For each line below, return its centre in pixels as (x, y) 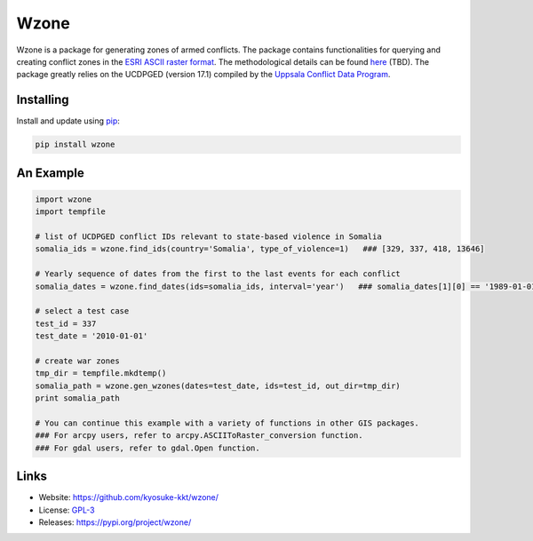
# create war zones (77, 361)
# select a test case (82, 311)
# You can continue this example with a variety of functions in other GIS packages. (227, 423)
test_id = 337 (66, 323)
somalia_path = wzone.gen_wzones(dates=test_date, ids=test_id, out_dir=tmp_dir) (218, 386)
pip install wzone (75, 145)
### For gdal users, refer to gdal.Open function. (148, 448)
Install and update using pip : (68, 121)
